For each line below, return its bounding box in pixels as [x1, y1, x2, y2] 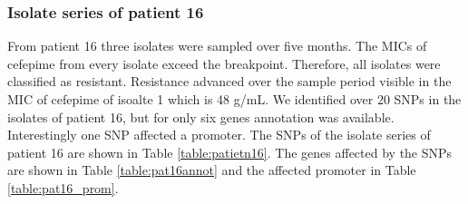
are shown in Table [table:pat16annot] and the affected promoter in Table [7, 160, 416, 180]
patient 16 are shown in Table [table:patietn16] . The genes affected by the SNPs [7, 142, 453, 161]
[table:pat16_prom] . [7, 178, 119, 197]
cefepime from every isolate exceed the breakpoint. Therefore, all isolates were [7, 53, 441, 73]
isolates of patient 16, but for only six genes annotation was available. [7, 107, 395, 126]
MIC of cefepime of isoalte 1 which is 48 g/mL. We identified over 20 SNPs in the [7, 90, 462, 108]
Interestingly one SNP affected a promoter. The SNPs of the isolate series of [7, 125, 431, 144]
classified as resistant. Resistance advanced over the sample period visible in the [7, 72, 452, 91]
